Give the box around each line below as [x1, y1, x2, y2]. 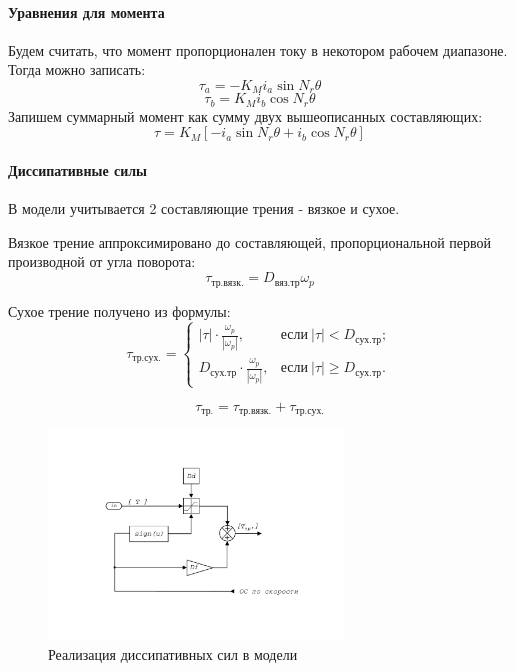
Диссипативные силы [8, 160, 148, 181]
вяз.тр [274, 277, 300, 288]
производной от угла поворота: [8, 251, 196, 272]
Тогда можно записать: [8, 59, 146, 80]
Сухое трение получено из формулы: [8, 300, 231, 321]
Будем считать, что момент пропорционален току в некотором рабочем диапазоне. [8, 39, 508, 60]
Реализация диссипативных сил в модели [48, 643, 298, 664]
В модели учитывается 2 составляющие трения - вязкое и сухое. [8, 198, 400, 219]
